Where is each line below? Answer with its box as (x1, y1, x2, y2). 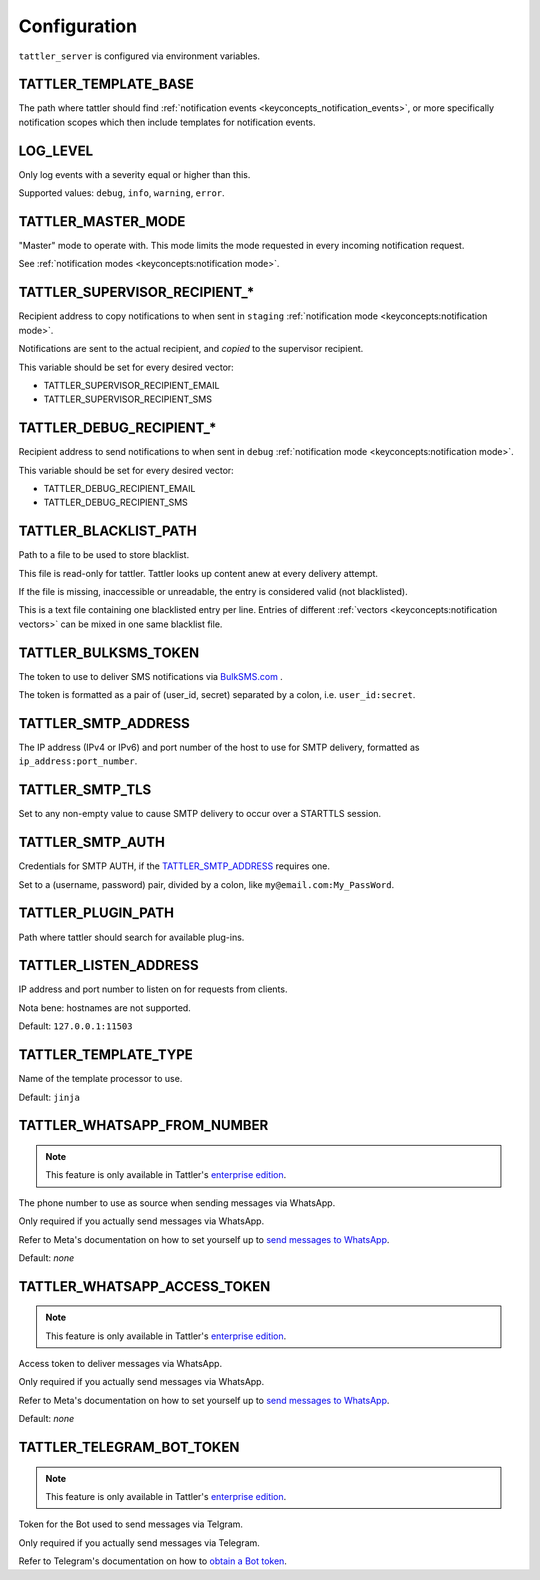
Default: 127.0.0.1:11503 (18, 1020, 133, 1032)
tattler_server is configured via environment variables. (18, 50, 260, 62)
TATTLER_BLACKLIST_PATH (18, 523, 197, 540)
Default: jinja (18, 1091, 80, 1103)
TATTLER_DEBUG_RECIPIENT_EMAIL (43, 482, 196, 494)
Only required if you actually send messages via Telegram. (18, 1536, 260, 1549)
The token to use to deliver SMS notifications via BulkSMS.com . (18, 670, 284, 682)
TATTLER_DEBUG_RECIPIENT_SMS (43, 496, 189, 509)
